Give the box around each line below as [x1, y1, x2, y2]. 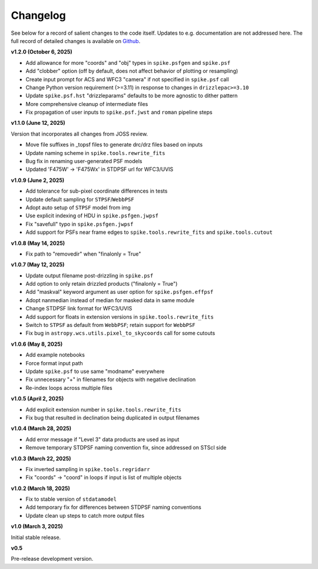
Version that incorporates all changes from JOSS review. [11, 130, 148, 137]
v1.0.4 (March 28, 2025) [11, 425, 72, 432]
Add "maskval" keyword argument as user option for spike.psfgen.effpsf [25, 289, 214, 296]
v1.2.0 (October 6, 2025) [11, 48, 73, 55]
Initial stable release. [11, 534, 61, 541]
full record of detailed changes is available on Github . [11, 37, 141, 44]
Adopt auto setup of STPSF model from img [25, 204, 131, 211]
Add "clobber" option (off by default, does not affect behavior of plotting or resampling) [25, 68, 238, 75]
